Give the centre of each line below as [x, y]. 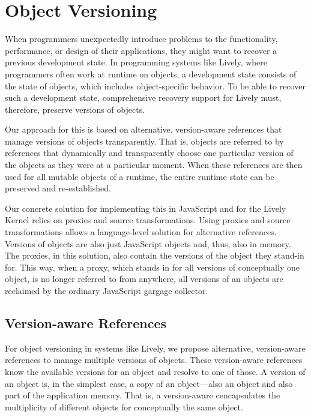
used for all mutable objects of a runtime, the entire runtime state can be [140, 176]
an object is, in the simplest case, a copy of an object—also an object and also [149, 383]
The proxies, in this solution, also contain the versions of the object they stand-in [155, 255]
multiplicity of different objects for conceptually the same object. [124, 406]
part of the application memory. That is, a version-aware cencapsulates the [143, 395]
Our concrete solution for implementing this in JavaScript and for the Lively [146, 208]
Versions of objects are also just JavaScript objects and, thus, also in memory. [148, 243]
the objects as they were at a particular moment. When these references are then [154, 165]
